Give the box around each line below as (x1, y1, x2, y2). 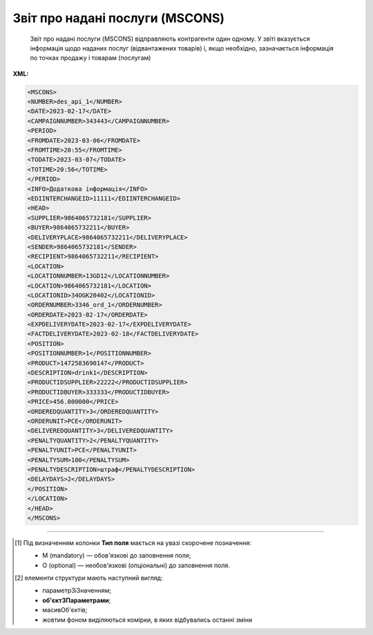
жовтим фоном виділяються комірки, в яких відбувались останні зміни (42, 616, 253, 624)
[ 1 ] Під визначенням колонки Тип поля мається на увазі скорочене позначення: (15, 538, 252, 546)
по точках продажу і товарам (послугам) (30, 54, 151, 62)
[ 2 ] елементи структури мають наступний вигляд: (15, 574, 163, 582)
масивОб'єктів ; (42, 606, 88, 614)
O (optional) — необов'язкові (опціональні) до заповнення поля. (42, 561, 231, 569)
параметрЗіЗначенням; (42, 587, 112, 595)
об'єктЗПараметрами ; (42, 596, 111, 605)
